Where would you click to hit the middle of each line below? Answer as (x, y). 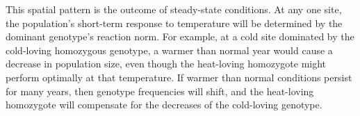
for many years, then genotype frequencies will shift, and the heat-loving (160, 91)
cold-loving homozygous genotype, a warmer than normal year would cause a (169, 50)
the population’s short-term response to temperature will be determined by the (174, 23)
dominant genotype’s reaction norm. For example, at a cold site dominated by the (180, 36)
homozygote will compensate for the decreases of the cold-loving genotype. (164, 105)
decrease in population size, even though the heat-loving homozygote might (166, 64)
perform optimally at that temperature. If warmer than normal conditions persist (179, 77)
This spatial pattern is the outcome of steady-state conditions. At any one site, (174, 9)
